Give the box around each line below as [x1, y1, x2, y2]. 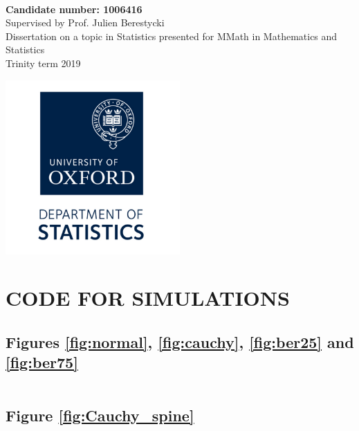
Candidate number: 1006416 [6, 1, 142, 16]
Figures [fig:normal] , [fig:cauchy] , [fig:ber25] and [6, 331, 354, 352]
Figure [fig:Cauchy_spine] [6, 404, 194, 425]
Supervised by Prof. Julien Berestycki [6, 15, 165, 30]
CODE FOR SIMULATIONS [6, 284, 290, 312]
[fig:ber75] [6, 351, 78, 373]
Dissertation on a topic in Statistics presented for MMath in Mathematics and [6, 28, 338, 43]
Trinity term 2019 [6, 55, 81, 70]
